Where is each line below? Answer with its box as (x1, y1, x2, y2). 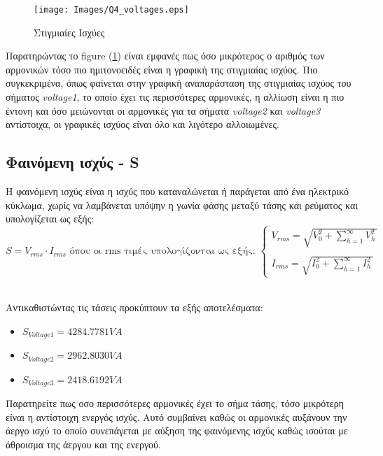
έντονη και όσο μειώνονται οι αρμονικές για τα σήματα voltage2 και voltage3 (6, 103, 321, 117)
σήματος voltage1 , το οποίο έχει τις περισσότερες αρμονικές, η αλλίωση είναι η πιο (6, 90, 344, 104)
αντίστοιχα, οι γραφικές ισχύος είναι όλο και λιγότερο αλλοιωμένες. (6, 117, 279, 131)
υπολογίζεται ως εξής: (6, 211, 95, 226)
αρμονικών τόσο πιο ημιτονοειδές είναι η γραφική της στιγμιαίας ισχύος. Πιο (6, 62, 318, 76)
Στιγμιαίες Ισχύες (34, 24, 105, 39)
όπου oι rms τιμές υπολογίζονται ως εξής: (69, 246, 256, 257)
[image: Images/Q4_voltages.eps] (34, 5, 189, 15)
